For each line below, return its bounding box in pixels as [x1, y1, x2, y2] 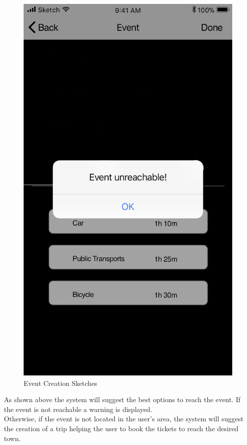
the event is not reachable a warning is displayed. [4, 404, 153, 414]
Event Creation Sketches [24, 377, 97, 388]
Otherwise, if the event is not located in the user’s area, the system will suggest [4, 413, 244, 424]
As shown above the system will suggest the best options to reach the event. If [4, 394, 241, 405]
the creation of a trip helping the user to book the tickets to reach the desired [4, 423, 239, 434]
